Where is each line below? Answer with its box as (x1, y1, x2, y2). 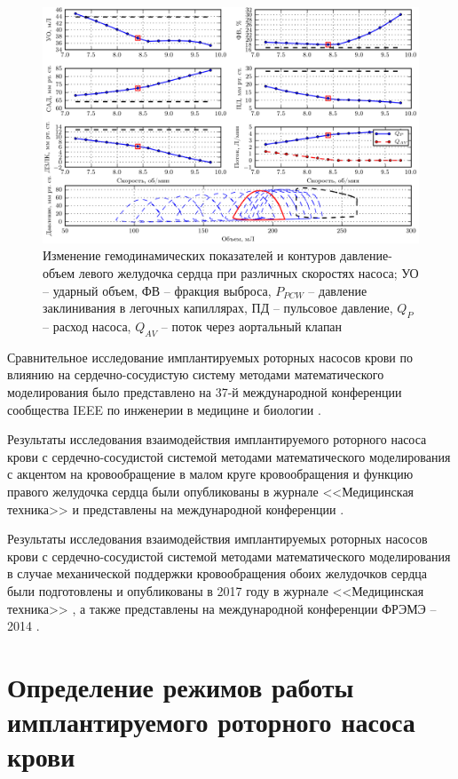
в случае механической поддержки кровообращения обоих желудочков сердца (7, 564, 427, 583)
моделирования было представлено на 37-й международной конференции (7, 382, 402, 401)
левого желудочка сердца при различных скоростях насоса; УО (78, 264, 419, 282)
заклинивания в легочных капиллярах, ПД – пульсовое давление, (43, 298, 393, 317)
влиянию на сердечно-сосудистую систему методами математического (7, 365, 384, 384)
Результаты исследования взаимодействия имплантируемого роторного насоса (7, 430, 427, 449)
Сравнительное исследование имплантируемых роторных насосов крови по (7, 347, 413, 366)
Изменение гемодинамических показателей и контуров (43, 246, 336, 265)
